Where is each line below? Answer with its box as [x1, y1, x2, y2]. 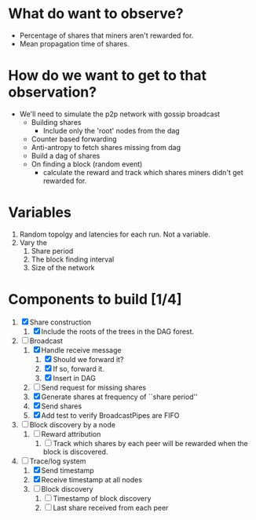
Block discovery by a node [29, 419, 116, 429]
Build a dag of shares [31, 151, 101, 160]
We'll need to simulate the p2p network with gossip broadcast [19, 109, 221, 119]
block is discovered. [42, 447, 108, 456]
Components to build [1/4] [8, 291, 182, 308]
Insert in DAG [53, 373, 96, 383]
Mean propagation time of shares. [19, 38, 130, 48]
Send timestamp [41, 465, 94, 475]
